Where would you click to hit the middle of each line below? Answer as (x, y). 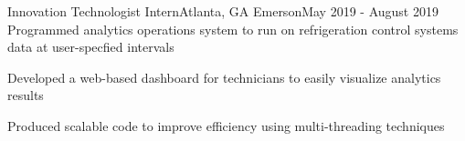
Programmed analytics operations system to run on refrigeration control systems (233, 29)
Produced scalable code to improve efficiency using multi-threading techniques (226, 125)
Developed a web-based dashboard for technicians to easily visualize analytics (224, 77)
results (26, 95)
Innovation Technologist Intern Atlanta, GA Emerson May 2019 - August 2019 (223, 11)
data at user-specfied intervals (91, 47)
